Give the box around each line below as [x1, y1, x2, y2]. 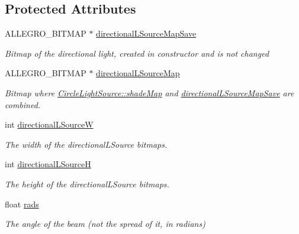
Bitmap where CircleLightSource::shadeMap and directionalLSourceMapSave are [5, 86, 294, 99]
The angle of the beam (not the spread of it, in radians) [5, 217, 205, 230]
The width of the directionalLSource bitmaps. [5, 138, 168, 150]
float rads [5, 197, 39, 210]
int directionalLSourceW [5, 118, 94, 131]
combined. [5, 98, 41, 110]
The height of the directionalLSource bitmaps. [5, 177, 169, 190]
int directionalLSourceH [5, 158, 91, 170]
